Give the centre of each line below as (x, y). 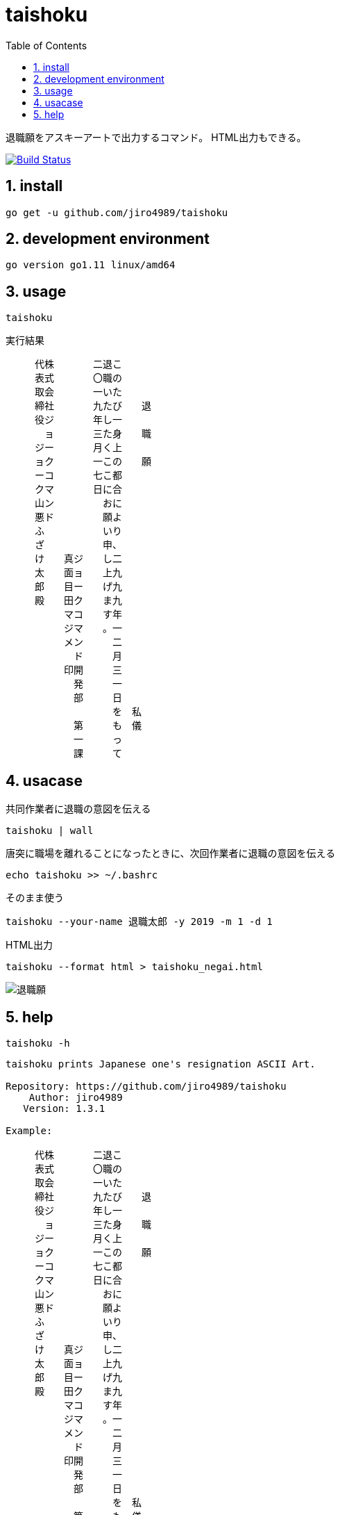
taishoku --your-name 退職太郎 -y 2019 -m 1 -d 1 (139, 922)
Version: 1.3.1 (64, 1108)
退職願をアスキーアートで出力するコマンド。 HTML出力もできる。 (156, 137)
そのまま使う (35, 898)
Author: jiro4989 (76, 1097)
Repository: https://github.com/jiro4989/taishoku (146, 1086)
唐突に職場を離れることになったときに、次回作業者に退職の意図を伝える (171, 853)
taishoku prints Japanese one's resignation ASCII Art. (161, 1064)
